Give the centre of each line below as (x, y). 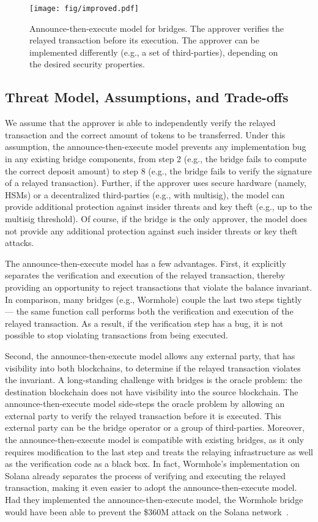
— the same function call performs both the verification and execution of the (149, 311)
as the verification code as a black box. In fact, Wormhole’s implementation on (153, 464)
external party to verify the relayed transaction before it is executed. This (143, 415)
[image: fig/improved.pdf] (84, 9)
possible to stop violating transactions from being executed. (116, 335)
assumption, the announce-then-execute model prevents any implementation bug (156, 147)
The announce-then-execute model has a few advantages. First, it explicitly (146, 263)
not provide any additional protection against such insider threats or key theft (151, 230)
